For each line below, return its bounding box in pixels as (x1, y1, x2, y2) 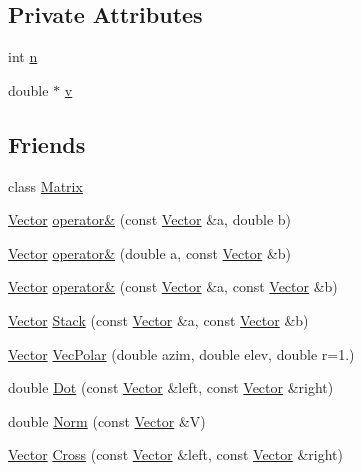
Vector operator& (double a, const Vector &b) (8, 242, 292, 263)
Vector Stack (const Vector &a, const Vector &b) (8, 309, 309, 330)
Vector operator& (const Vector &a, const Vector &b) (8, 276, 338, 297)
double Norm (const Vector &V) (8, 410, 206, 431)
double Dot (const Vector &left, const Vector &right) (8, 377, 334, 398)
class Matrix (8, 175, 83, 196)
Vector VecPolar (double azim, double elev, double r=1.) (8, 343, 355, 364)
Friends (8, 128, 86, 159)
